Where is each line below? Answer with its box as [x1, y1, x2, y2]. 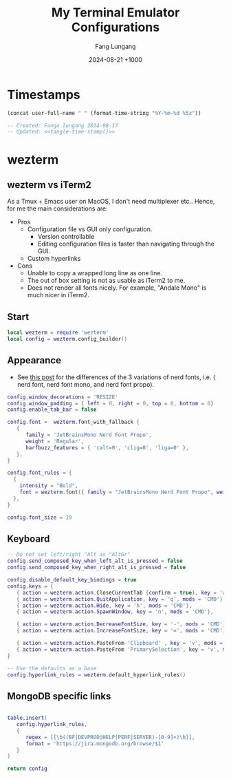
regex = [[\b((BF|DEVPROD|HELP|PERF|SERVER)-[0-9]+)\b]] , [25, 734, 195, 740]
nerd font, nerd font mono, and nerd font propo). [16, 380, 155, 388]
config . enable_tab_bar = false [7, 406, 97, 414]
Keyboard [7, 533, 50, 544]
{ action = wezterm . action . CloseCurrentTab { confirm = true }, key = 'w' [16, 589, 229, 596]
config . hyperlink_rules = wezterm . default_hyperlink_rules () [7, 671, 186, 679]
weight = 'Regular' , [25, 438, 85, 445]
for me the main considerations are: [7, 204, 108, 213]
